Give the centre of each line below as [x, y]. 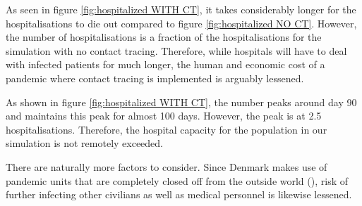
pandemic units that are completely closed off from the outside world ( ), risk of [177, 180]
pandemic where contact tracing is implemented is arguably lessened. [155, 78]
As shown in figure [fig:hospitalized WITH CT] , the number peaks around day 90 [181, 102]
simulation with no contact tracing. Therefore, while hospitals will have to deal [176, 50]
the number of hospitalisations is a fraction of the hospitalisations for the [164, 37]
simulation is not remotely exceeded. [85, 143]
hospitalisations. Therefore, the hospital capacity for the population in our [167, 129]
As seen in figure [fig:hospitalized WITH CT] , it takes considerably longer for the [181, 9]
